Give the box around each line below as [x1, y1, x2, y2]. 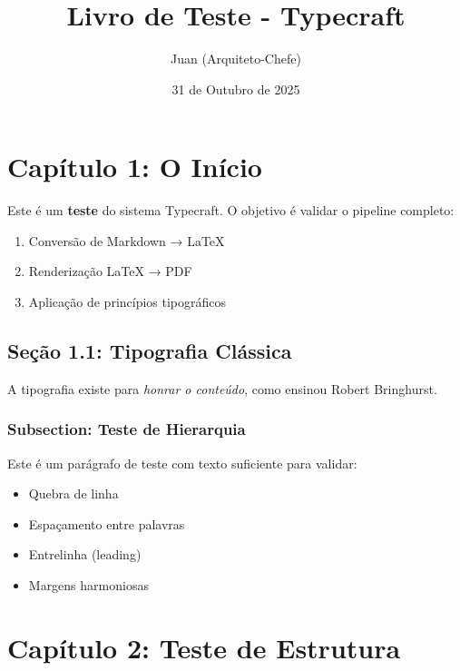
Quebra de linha [28, 484, 119, 503]
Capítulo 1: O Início [7, 148, 262, 185]
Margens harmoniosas [28, 576, 149, 595]
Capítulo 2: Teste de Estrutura [7, 628, 401, 666]
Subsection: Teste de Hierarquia [7, 418, 246, 440]
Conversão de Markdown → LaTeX [28, 231, 225, 250]
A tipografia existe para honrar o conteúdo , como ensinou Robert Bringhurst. [7, 379, 437, 398]
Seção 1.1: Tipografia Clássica [7, 337, 292, 365]
